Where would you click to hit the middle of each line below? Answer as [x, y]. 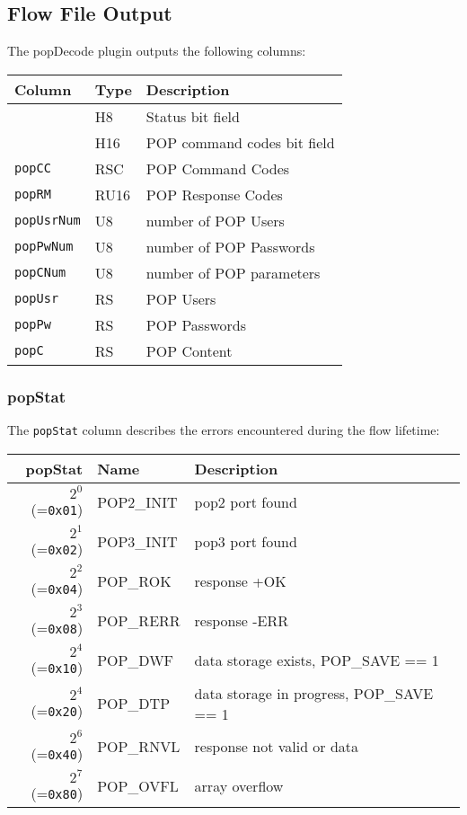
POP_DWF [136, 660]
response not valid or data [277, 747]
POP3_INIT [137, 542]
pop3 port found [246, 542]
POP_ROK [134, 581]
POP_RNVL [139, 747]
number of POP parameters [233, 272]
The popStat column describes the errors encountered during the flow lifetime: [224, 430]
